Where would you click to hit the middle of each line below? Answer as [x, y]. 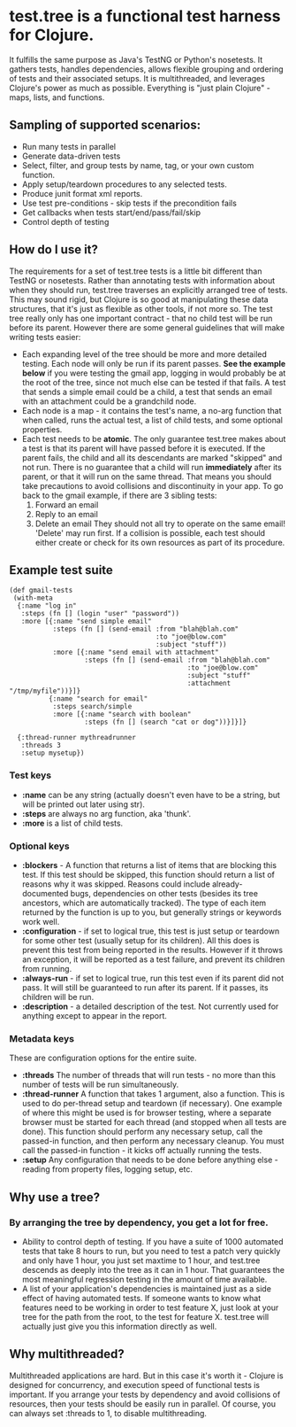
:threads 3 [41, 746]
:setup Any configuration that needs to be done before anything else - [150, 1160]
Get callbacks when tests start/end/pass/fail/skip [111, 212]
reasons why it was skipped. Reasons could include [116, 884]
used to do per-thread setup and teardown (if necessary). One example [152, 1104]
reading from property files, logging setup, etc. [107, 1169]
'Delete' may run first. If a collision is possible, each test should [150, 532]
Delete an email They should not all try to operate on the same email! [160, 523]
